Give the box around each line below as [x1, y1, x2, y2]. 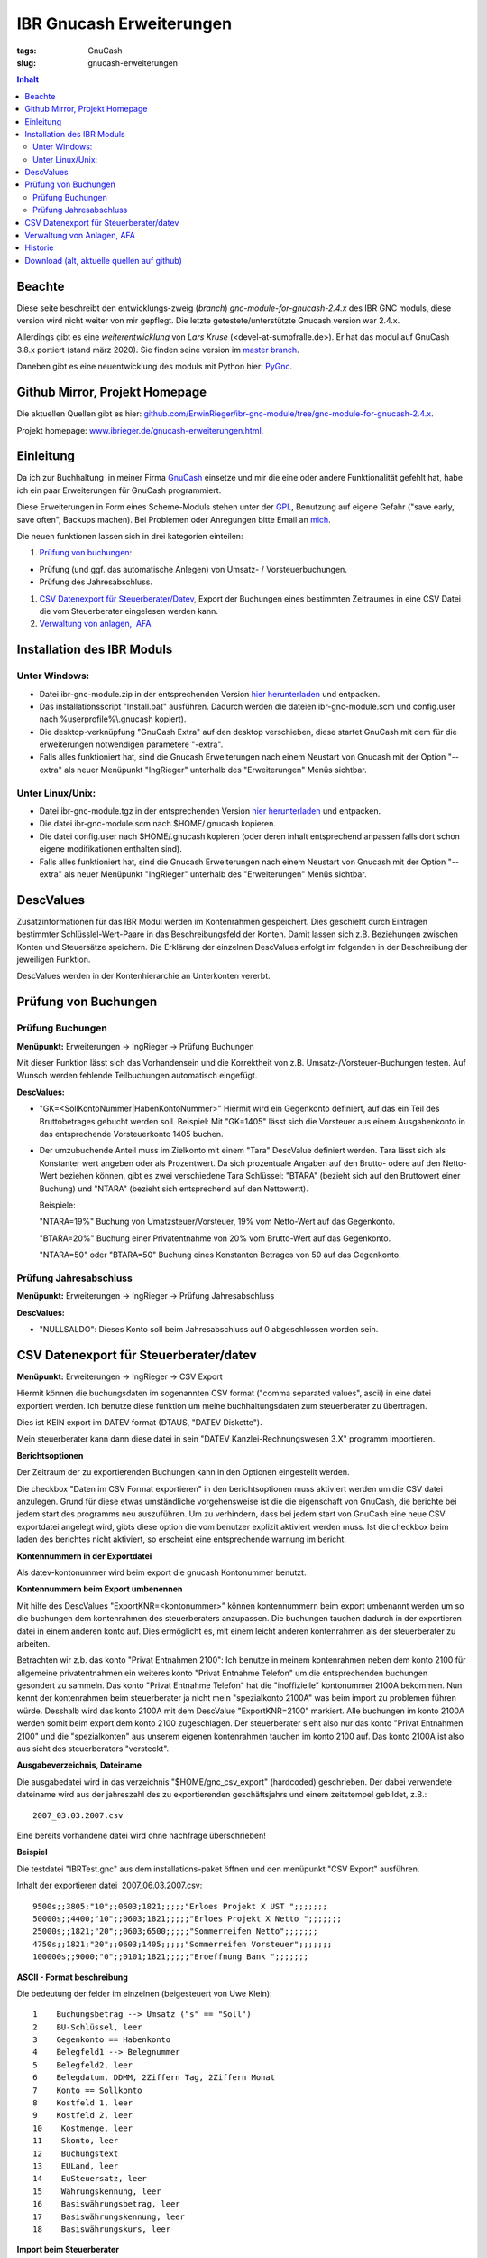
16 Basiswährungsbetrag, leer [32, 2199, 180, 2209]
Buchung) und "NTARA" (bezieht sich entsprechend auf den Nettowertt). [39, 1183, 308, 1194]
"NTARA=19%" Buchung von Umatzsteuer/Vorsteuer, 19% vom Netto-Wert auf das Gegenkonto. [39, 1216, 396, 1227]
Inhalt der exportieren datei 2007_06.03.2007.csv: [16, 1880, 203, 1891]
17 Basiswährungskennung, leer [32, 2211, 185, 2222]
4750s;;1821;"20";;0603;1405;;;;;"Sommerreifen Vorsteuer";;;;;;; [32, 1938, 333, 1949]
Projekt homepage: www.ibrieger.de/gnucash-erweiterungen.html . [16, 425, 264, 435]
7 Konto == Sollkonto [32, 2085, 142, 2095]
